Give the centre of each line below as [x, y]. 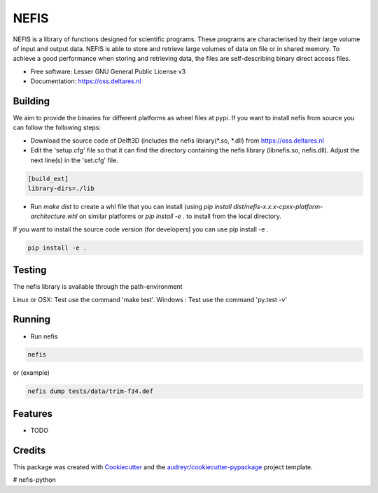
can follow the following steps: [57, 128]
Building [31, 101]
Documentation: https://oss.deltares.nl [86, 81]
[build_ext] [48, 179]
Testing [30, 270]
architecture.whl [54, 216]
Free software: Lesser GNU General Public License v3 [108, 71]
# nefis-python [34, 480]
